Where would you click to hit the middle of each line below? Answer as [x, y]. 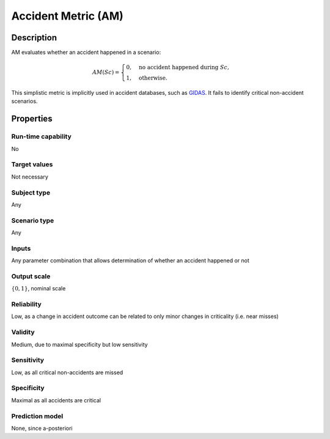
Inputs [21, 248]
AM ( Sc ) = [106, 72]
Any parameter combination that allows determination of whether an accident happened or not [130, 260]
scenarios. [24, 101]
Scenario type [33, 220]
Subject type [31, 193]
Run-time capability [41, 136]
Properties [32, 119]
